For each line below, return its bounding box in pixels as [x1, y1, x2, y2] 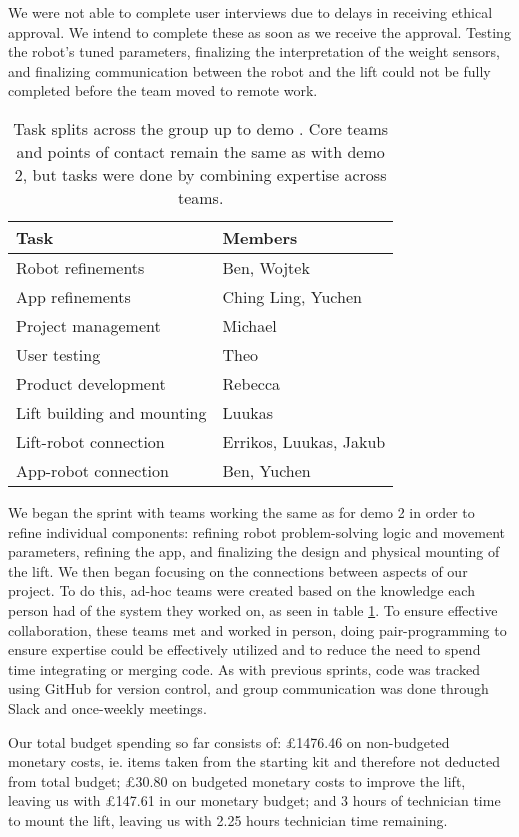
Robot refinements [16, 255, 145, 279]
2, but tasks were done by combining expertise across [14, 162, 387, 186]
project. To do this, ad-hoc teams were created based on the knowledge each [8, 580, 475, 601]
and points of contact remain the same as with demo [16, 139, 385, 163]
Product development [16, 371, 166, 395]
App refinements [16, 284, 131, 308]
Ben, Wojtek [222, 255, 310, 279]
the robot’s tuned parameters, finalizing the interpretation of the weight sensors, [8, 41, 500, 62]
